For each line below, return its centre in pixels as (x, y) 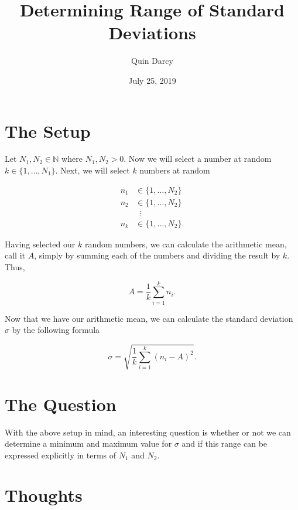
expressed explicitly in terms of (61, 455)
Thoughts (44, 495)
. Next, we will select (93, 170)
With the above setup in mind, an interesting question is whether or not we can (148, 432)
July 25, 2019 (152, 80)
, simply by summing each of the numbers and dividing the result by (157, 255)
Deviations (152, 33)
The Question (61, 404)
